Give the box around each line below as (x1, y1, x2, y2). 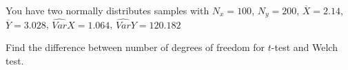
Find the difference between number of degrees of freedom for (6, 40, 265, 54)
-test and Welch (271, 40, 338, 54)
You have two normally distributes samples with (6, 3, 209, 17)
